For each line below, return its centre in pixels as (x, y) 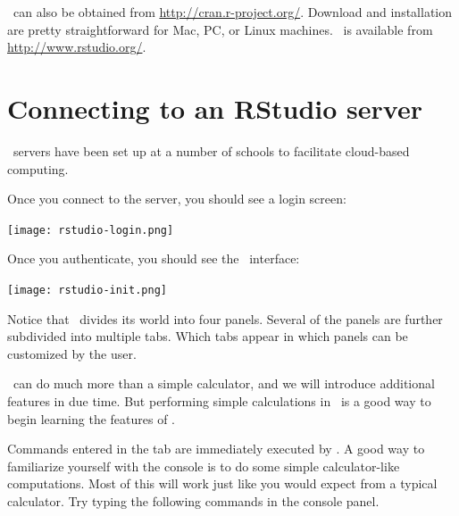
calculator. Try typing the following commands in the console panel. (193, 500)
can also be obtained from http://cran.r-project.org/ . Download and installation (233, 12)
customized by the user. (72, 353)
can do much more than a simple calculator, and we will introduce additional (224, 383)
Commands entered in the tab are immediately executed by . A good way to (216, 449)
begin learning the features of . (92, 418)
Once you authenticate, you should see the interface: (154, 258)
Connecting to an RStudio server (215, 108)
